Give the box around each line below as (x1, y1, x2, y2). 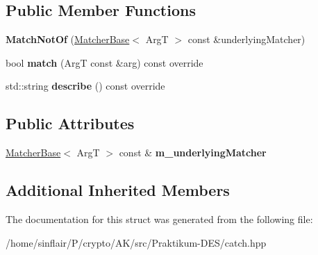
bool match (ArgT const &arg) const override (6, 55, 203, 69)
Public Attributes (6, 113, 135, 134)
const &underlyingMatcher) (187, 32, 306, 47)
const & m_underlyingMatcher (119, 145, 267, 160)
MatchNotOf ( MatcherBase (6, 32, 130, 47)
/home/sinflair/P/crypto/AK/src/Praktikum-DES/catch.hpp (6, 235, 267, 249)
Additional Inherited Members (6, 179, 230, 201)
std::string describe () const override (6, 79, 165, 93)
